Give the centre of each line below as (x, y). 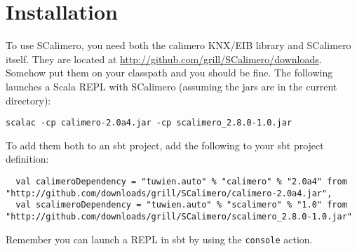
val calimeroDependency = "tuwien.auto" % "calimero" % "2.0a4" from (181, 181)
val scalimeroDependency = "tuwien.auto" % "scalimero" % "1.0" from (181, 205)
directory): (28, 100)
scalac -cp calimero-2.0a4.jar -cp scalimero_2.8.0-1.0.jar (149, 123)
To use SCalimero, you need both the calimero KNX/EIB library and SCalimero (178, 45)
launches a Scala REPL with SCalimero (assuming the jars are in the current (171, 86)
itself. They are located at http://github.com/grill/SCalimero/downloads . (164, 59)
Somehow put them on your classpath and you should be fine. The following (169, 73)
